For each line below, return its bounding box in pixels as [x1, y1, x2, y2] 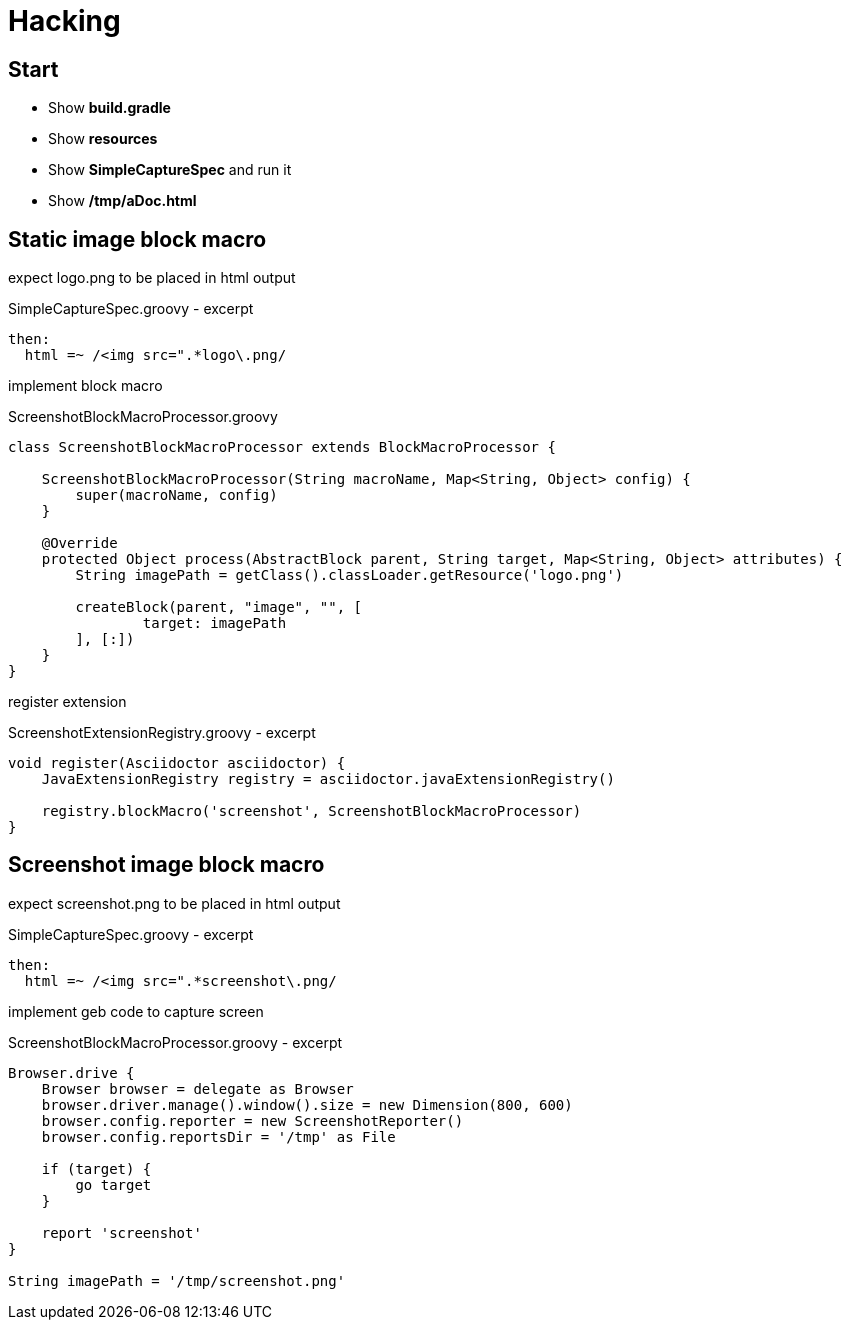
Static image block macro [8, 226, 267, 252]
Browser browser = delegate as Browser [41, 1080, 354, 1097]
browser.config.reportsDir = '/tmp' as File [41, 1128, 396, 1145]
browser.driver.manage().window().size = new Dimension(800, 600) [41, 1096, 573, 1113]
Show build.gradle [48, 99, 171, 117]
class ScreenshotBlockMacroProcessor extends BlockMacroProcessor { [8, 439, 556, 456]
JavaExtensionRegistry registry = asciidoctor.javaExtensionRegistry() [41, 771, 615, 788]
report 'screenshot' [41, 1224, 202, 1241]
